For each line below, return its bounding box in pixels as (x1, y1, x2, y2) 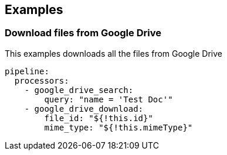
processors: (14, 75, 69, 85)
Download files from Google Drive (5, 27, 161, 39)
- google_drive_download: (24, 104, 144, 113)
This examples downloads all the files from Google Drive (5, 48, 222, 58)
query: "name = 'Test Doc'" (44, 94, 173, 104)
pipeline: (5, 66, 49, 76)
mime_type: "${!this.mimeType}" (44, 122, 193, 132)
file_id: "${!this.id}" (44, 113, 153, 123)
